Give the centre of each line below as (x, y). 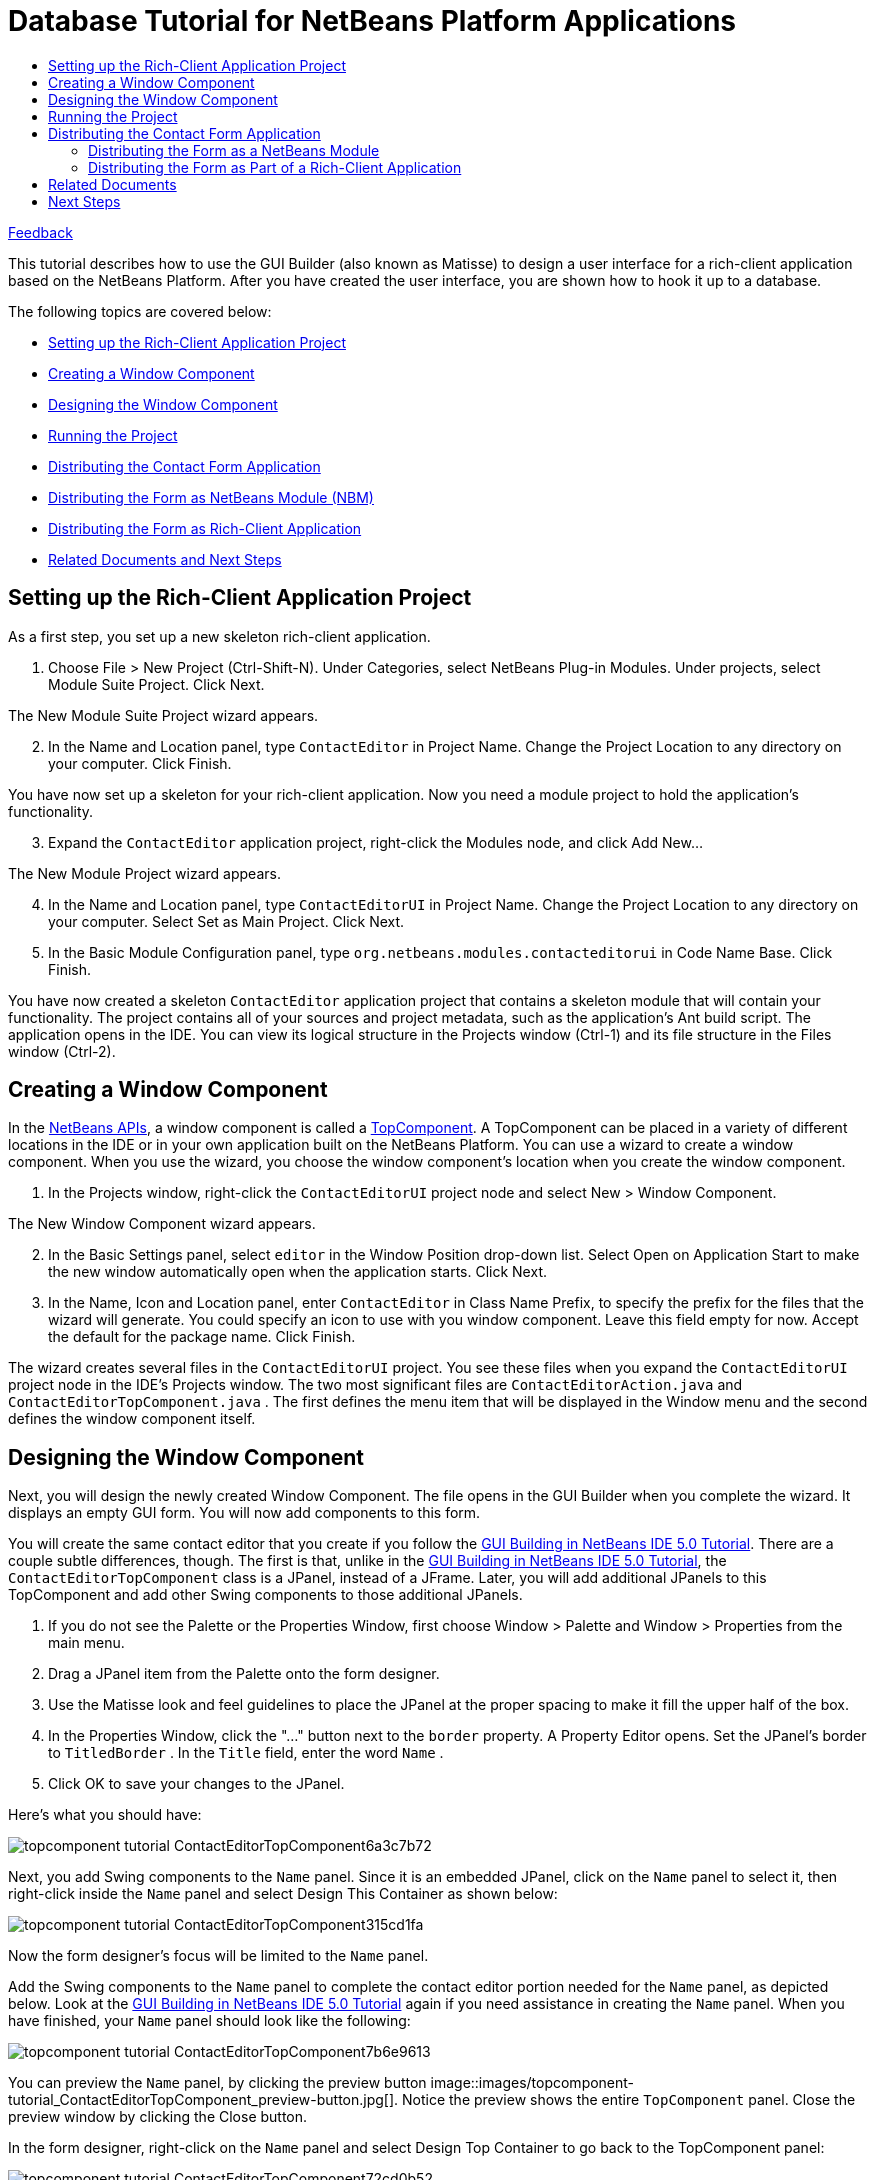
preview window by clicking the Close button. (158, 2117)
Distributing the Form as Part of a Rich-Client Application (275, 167)
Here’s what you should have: (105, 1815)
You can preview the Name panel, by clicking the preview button (217, 2083)
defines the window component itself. (132, 1419)
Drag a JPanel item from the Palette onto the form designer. (244, 1674)
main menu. (86, 1643)
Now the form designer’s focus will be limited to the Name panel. (218, 1956)
